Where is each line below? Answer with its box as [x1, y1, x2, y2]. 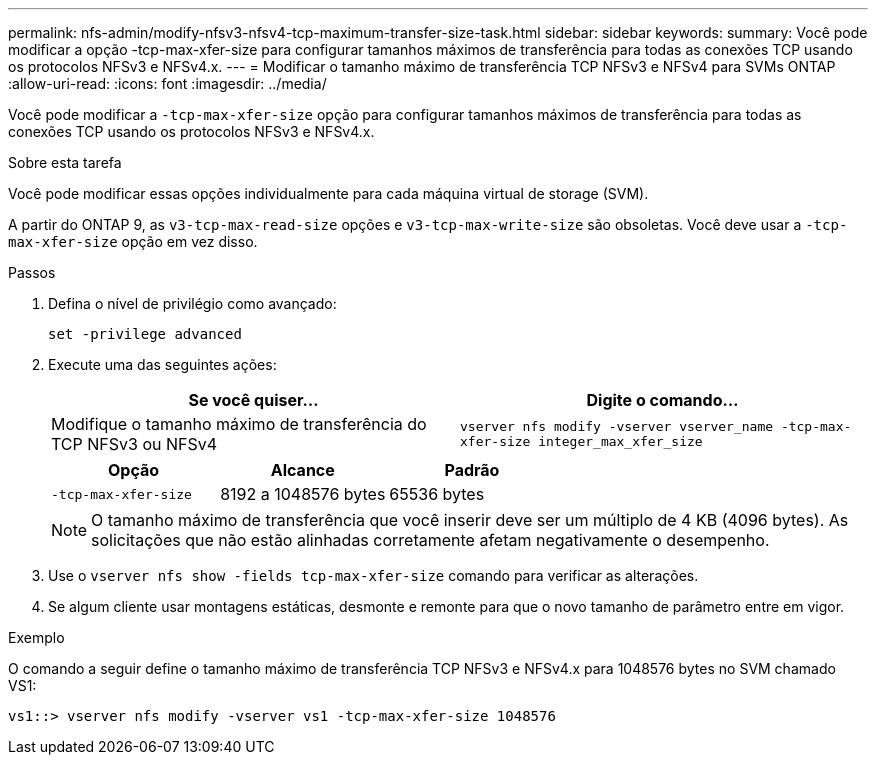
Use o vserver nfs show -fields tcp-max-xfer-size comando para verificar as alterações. [48, 567, 699, 584]
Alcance [270, 460, 335, 480]
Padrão [444, 460, 500, 480]
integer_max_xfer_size [538, 434, 703, 449]
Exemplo [8, 629, 65, 646]
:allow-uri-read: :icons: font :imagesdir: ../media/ [8, 75, 327, 92]
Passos [8, 264, 56, 281]
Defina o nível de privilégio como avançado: [48, 295, 337, 312]
